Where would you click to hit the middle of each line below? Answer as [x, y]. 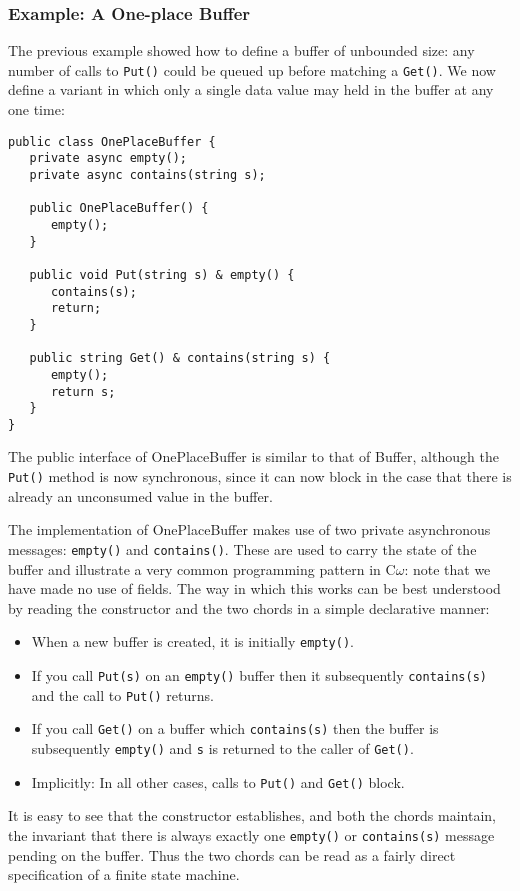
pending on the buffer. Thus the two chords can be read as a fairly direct [232, 854]
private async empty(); [108, 158]
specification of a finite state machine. [124, 874]
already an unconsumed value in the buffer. [141, 495]
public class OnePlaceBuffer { [112, 141]
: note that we [447, 568]
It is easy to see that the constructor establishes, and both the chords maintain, [252, 815]
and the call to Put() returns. [122, 694]
